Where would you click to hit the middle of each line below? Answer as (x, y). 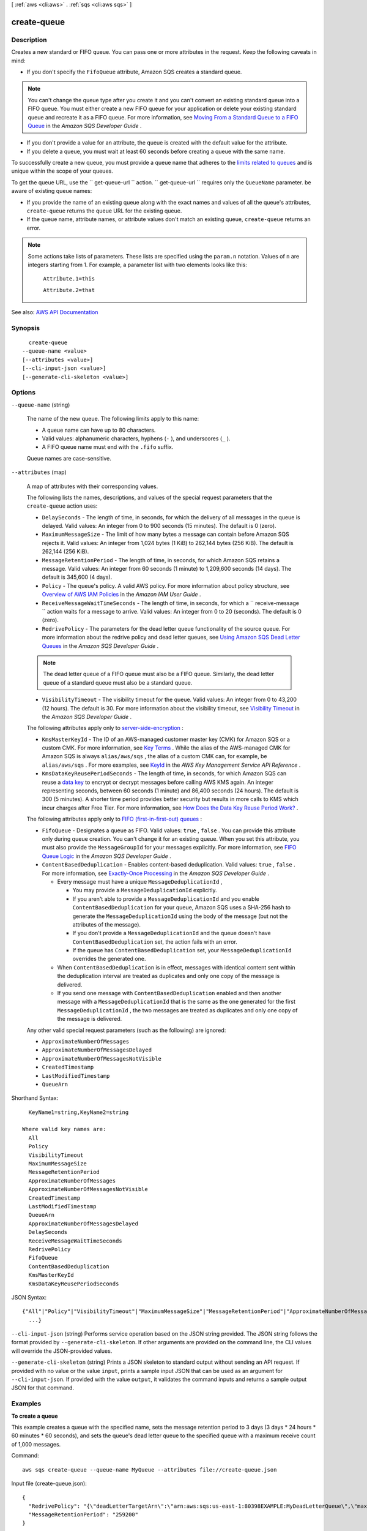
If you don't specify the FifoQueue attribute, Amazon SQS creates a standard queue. (134, 72)
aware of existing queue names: (52, 191)
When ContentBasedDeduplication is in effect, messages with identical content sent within (176, 967)
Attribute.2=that (69, 290)
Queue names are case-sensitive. (69, 458)
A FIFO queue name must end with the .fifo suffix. (108, 447)
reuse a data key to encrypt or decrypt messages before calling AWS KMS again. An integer (158, 782)
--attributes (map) (39, 472)
